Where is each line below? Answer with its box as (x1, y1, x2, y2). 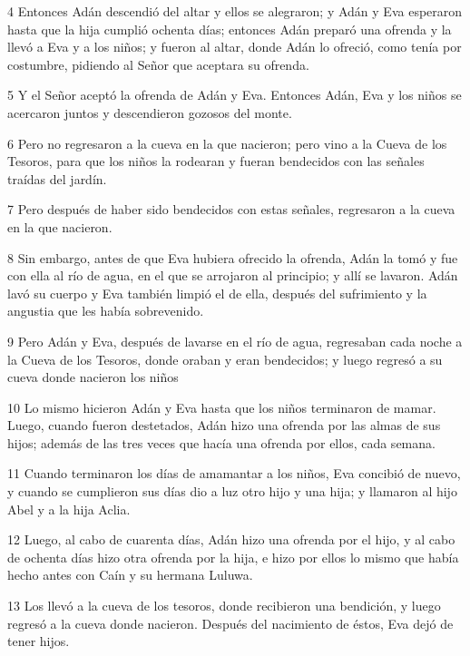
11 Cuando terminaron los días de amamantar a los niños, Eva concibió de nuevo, (7, 464, 461, 483)
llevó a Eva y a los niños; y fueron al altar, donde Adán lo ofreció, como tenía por (7, 37, 462, 56)
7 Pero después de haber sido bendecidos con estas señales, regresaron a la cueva (7, 200, 455, 219)
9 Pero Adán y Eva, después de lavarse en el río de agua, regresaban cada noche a (7, 331, 463, 350)
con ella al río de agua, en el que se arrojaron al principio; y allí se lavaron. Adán (7, 266, 458, 285)
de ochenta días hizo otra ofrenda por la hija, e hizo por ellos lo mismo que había (7, 547, 459, 566)
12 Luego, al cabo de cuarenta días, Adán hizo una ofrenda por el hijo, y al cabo (7, 530, 455, 549)
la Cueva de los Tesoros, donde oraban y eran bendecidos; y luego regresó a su (7, 349, 443, 368)
